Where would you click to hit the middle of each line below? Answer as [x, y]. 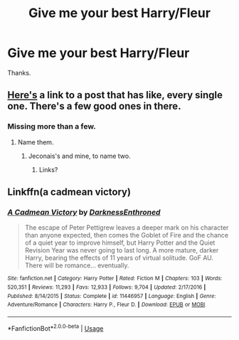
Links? [48, 169]
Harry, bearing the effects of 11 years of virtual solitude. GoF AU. [119, 258]
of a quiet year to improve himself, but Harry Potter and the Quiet [120, 243]
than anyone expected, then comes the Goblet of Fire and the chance [127, 235]
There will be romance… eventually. [77, 265]
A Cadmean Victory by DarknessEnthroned [84, 212]
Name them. [36, 142]
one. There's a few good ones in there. [94, 106]
